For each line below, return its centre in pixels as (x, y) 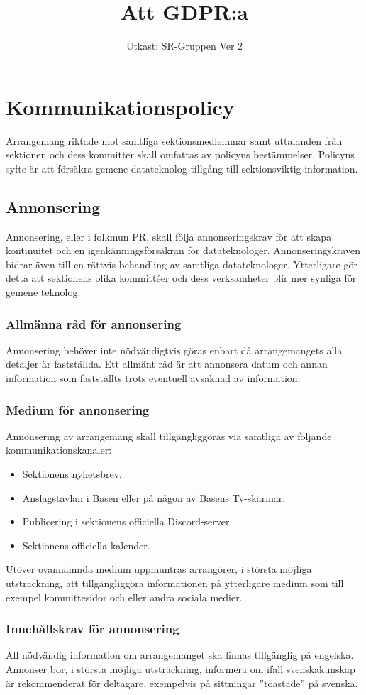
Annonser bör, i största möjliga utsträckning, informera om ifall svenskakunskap (181, 668)
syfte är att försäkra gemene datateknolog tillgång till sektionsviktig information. (182, 168)
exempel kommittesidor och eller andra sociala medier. (124, 597)
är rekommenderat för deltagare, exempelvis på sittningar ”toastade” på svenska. (182, 683)
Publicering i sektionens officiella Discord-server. (127, 521)
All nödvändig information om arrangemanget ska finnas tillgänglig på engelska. (180, 655)
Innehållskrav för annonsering (93, 629)
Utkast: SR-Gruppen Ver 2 (184, 46)
